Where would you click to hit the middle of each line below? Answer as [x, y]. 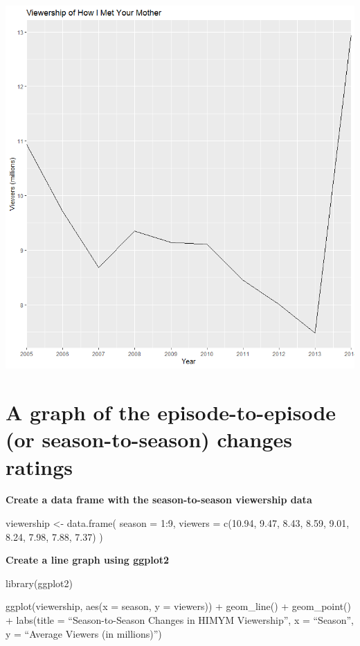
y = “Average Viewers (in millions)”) [84, 633]
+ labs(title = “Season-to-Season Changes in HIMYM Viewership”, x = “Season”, [180, 620]
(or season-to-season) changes [149, 439]
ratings [39, 466]
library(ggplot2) [39, 583]
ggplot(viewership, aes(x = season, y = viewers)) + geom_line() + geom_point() [178, 606]
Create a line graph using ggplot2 [88, 560]
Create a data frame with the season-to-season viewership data [159, 500]
